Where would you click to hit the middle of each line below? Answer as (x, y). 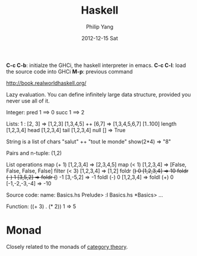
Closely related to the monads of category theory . (67, 247)
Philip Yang (100, 27)
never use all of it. (28, 101)
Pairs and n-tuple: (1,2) (34, 153)
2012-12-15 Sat (100, 38)
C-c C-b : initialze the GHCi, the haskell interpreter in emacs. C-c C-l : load (96, 65)
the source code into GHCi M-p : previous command (69, 71)
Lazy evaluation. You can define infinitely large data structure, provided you (99, 94)
